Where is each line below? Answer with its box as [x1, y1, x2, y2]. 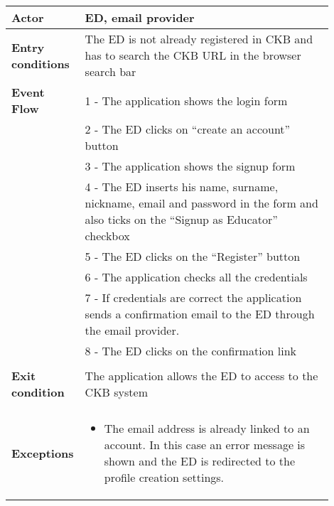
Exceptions [11, 444, 74, 461]
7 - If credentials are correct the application [85, 289, 302, 306]
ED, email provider [85, 9, 195, 26]
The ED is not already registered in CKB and [85, 31, 313, 47]
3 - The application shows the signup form [85, 158, 296, 174]
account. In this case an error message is [104, 436, 306, 453]
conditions [11, 55, 70, 72]
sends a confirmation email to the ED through [85, 306, 315, 322]
